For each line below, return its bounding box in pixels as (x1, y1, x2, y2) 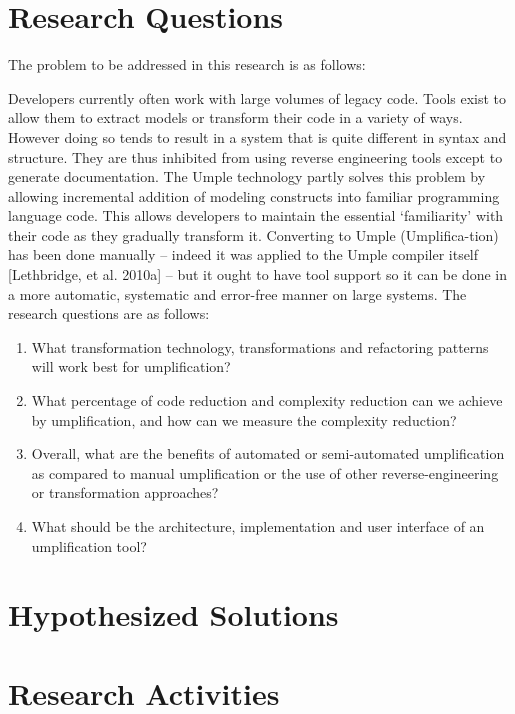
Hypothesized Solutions (8, 594, 339, 635)
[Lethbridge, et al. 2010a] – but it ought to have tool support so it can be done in (8, 264, 508, 285)
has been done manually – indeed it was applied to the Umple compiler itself (8, 244, 479, 265)
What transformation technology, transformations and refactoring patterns (31, 336, 489, 357)
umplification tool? (31, 535, 147, 556)
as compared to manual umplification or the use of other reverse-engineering (31, 462, 499, 483)
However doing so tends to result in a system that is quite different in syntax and (8, 126, 507, 147)
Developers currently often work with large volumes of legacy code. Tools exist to (8, 87, 507, 108)
